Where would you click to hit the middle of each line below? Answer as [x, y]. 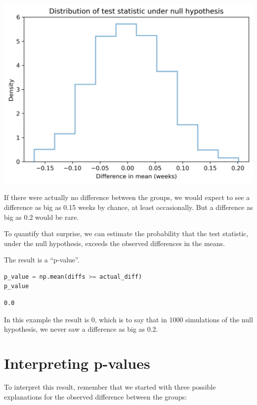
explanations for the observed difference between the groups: [95, 396]
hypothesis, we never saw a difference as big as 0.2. [81, 329]
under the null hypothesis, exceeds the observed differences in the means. [114, 243]
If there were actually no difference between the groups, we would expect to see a [127, 197]
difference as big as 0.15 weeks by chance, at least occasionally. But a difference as [128, 207]
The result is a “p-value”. [42, 260]
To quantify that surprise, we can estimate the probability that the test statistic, [126, 233]
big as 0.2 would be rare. [42, 217]
